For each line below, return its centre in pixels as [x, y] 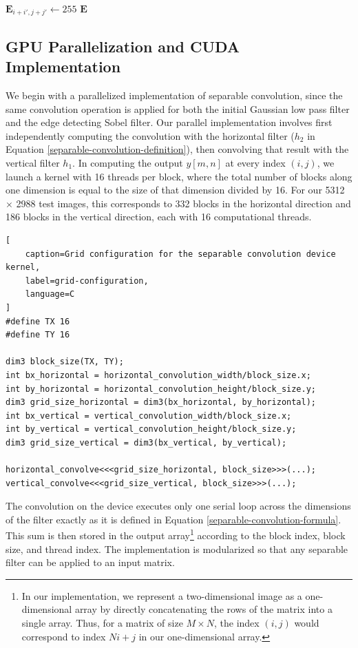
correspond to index [64, 636]
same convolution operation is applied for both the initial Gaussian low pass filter [178, 108]
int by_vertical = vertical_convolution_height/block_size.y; [151, 429]
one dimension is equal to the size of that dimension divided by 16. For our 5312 [175, 190]
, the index [236, 623]
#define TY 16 [38, 335]
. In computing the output [128, 163]
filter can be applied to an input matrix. [90, 562]
